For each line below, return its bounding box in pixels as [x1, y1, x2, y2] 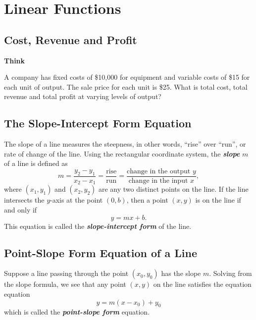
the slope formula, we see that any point [4, 279, 126, 289]
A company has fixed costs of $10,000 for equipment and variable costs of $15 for [4, 72, 250, 82]
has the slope [161, 268, 201, 278]
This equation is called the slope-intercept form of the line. [4, 220, 192, 231]
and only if [4, 205, 37, 215]
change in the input [128, 177, 188, 184]
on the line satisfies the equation [153, 279, 252, 289]
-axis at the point [50, 195, 103, 205]
